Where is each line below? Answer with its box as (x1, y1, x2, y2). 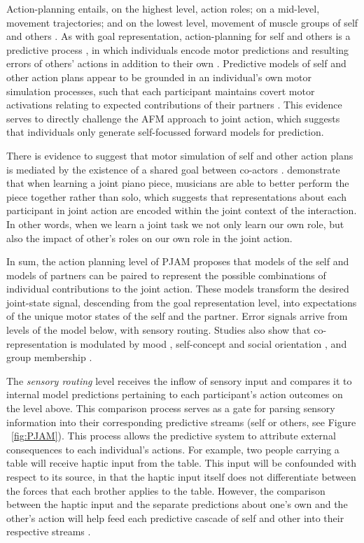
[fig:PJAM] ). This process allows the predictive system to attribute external (11, 428, 336, 443)
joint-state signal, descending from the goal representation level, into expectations (6, 295, 357, 309)
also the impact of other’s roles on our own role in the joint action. (6, 230, 293, 245)
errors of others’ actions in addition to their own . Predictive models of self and (6, 56, 346, 71)
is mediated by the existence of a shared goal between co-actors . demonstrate (6, 162, 340, 176)
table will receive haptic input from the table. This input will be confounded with (6, 456, 356, 470)
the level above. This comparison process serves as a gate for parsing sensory (6, 401, 335, 416)
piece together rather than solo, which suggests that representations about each (6, 189, 346, 204)
